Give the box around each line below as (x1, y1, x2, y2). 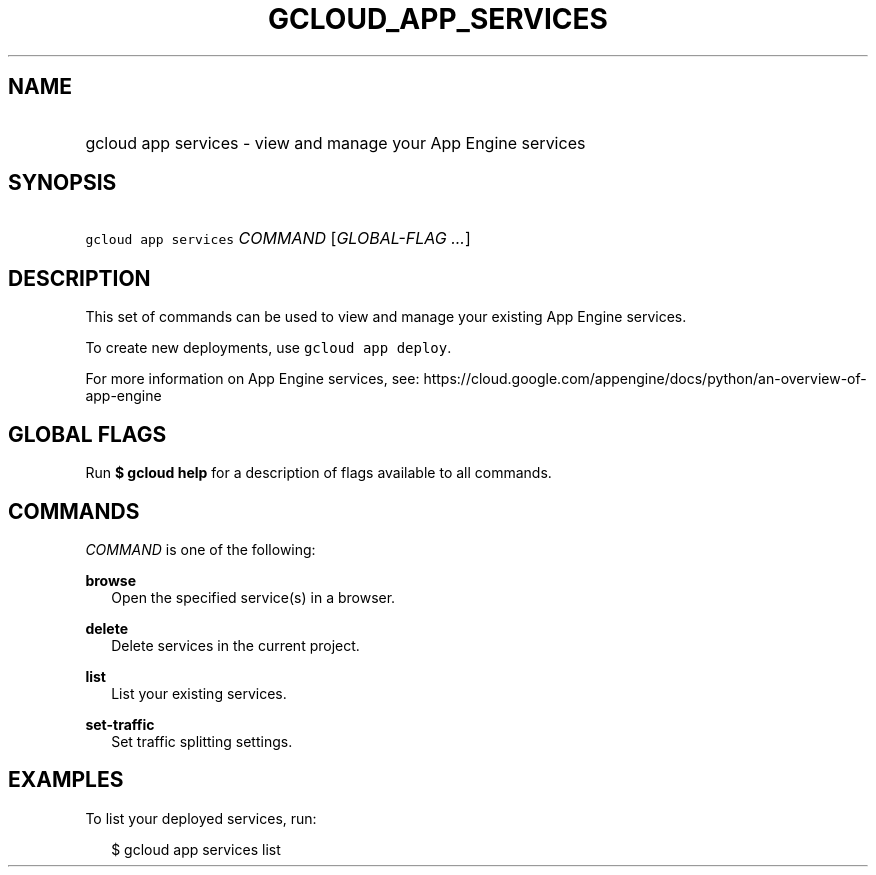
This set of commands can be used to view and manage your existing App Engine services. (85, 308, 687, 326)
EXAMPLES (8, 767, 124, 793)
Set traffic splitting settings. (111, 732, 293, 750)
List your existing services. (111, 684, 287, 702)
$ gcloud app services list (111, 840, 281, 858)
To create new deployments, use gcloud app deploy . (85, 339, 452, 357)
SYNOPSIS (8, 170, 117, 196)
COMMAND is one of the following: (85, 540, 316, 558)
